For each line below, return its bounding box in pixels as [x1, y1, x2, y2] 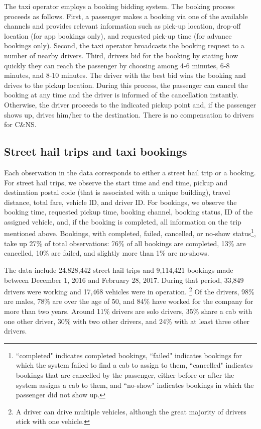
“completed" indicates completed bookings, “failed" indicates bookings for [16, 350, 242, 360]
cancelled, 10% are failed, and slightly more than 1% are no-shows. [4, 248, 209, 258]
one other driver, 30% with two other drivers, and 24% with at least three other [4, 315, 249, 326]
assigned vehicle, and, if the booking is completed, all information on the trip [4, 216, 241, 227]
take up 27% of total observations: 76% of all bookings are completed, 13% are [4, 238, 246, 248]
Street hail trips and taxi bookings [4, 144, 187, 159]
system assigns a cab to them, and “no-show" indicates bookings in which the [16, 379, 254, 390]
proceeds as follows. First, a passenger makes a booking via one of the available [4, 11, 248, 21]
